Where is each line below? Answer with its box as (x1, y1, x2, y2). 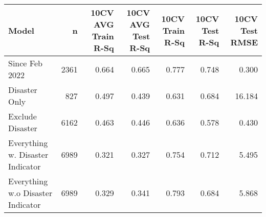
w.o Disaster (8, 187, 53, 199)
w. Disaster (8, 149, 49, 160)
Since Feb (8, 57, 42, 69)
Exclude (8, 110, 37, 122)
